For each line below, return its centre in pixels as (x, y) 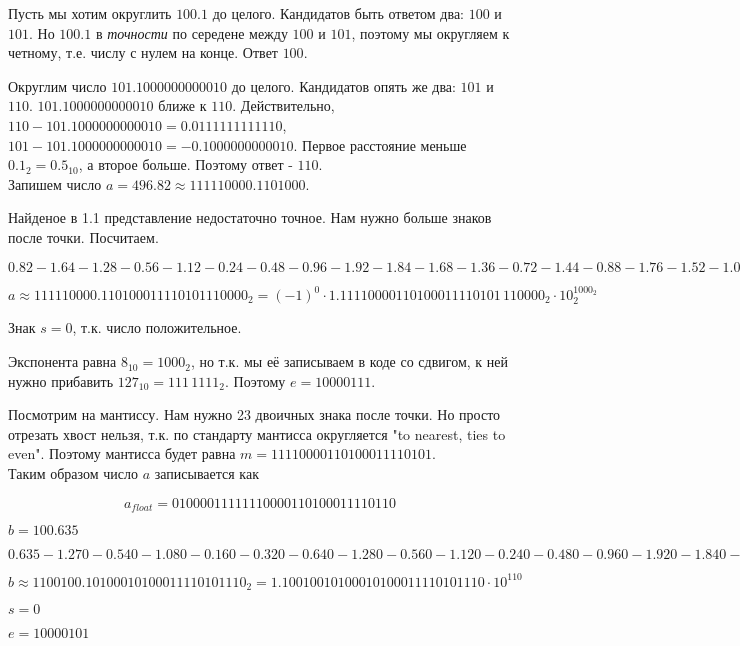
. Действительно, (283, 105)
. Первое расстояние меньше (380, 144)
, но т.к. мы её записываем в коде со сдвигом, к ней (349, 361)
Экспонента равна (62, 361)
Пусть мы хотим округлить (90, 13)
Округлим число (57, 85)
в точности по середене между (191, 32)
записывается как (206, 473)
